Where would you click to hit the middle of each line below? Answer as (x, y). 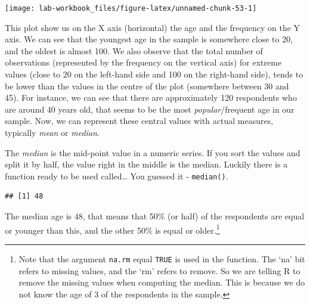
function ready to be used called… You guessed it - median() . (117, 176)
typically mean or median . (52, 132)
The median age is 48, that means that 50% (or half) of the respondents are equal (155, 216)
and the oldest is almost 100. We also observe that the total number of (134, 50)
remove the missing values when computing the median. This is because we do (162, 282)
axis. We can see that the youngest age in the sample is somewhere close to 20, (149, 39)
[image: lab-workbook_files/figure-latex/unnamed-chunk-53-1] (131, 8)
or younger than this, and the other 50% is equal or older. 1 (112, 229)
